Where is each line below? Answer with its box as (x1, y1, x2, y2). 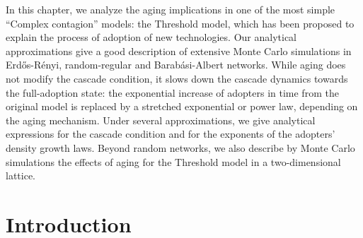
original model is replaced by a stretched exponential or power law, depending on (6, 99, 358, 114)
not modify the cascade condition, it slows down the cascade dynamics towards (6, 71, 348, 85)
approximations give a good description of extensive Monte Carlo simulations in (6, 43, 352, 58)
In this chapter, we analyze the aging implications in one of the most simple (6, 2, 335, 16)
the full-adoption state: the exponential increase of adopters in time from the (6, 85, 339, 100)
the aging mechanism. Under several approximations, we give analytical (6, 112, 316, 127)
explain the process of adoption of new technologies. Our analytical (6, 30, 296, 44)
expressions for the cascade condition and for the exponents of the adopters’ (6, 126, 335, 141)
